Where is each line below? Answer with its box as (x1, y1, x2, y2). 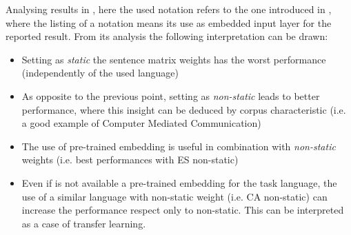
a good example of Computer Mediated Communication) (21, 116, 261, 130)
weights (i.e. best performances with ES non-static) (21, 152, 239, 167)
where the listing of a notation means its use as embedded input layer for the (6, 15, 332, 30)
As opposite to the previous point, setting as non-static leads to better (21, 88, 320, 103)
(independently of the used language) (21, 65, 179, 80)
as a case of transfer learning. (21, 216, 146, 230)
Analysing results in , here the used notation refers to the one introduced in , (6, 2, 332, 16)
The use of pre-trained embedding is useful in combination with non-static (21, 139, 336, 153)
